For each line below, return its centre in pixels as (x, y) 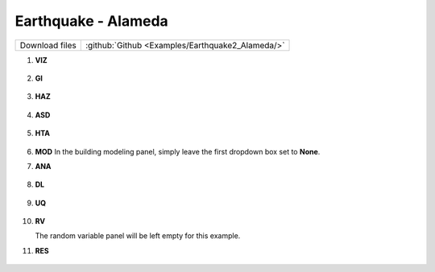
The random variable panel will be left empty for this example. (138, 236)
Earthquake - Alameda (91, 21)
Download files (48, 45)
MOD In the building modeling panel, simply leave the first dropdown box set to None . (178, 151)
